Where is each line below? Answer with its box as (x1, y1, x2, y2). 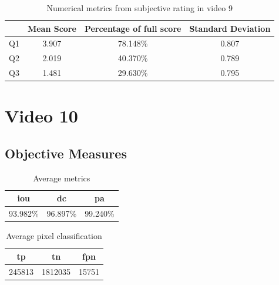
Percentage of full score (84, 22, 181, 34)
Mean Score (27, 22, 76, 34)
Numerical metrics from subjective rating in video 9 (46, 2, 233, 14)
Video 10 (5, 104, 78, 128)
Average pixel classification (6, 230, 102, 242)
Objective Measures (5, 144, 127, 162)
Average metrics (33, 171, 90, 184)
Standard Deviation (189, 22, 271, 34)
